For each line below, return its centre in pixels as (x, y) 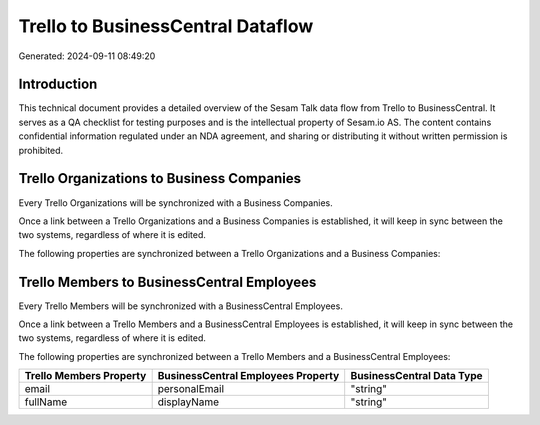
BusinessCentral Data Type (417, 376)
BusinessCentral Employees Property (248, 376)
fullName (46, 402)
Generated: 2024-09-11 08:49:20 (87, 56)
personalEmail (191, 389)
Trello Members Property (85, 376)
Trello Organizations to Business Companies (160, 178)
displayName (188, 402)
